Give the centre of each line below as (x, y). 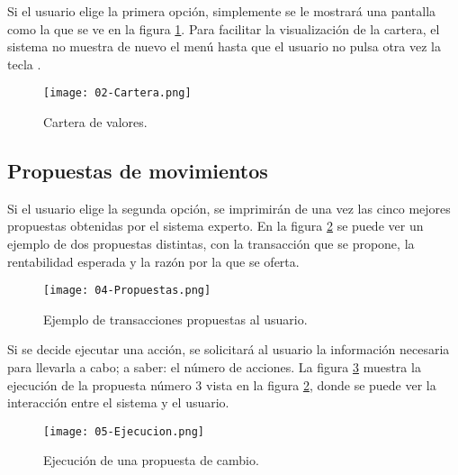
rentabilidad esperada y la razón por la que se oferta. (153, 261)
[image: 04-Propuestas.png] (127, 291)
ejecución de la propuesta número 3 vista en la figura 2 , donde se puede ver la (222, 384)
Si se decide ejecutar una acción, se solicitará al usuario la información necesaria (229, 349)
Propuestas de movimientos (138, 171)
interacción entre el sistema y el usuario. (118, 402)
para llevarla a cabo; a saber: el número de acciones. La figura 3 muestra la (214, 367)
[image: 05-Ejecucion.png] (124, 431)
